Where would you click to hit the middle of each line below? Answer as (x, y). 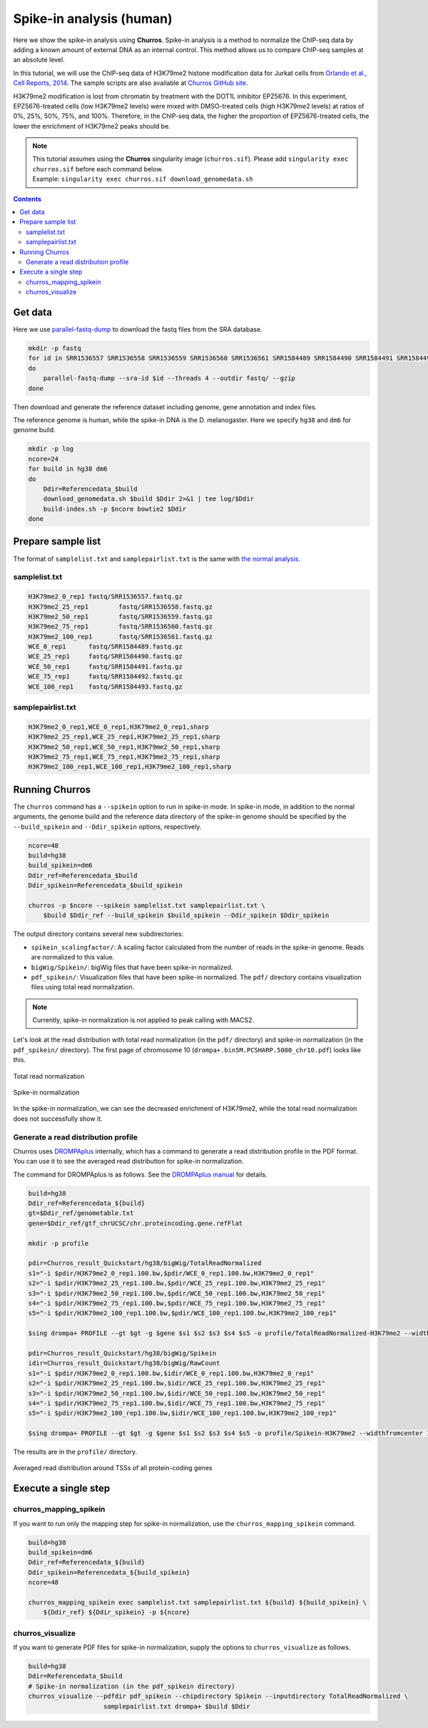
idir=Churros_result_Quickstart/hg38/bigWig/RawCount (124, 1363)
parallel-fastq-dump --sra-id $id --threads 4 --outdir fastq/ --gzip (169, 378)
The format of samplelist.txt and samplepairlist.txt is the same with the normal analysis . (157, 559)
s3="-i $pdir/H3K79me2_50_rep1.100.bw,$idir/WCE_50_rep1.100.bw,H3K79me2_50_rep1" (177, 1393)
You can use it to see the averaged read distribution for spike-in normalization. (128, 1162)
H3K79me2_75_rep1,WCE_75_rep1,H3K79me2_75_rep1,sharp (124, 756)
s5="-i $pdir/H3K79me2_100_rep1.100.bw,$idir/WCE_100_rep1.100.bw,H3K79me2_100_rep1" (182, 1413)
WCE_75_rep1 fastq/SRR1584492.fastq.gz (106, 676)
